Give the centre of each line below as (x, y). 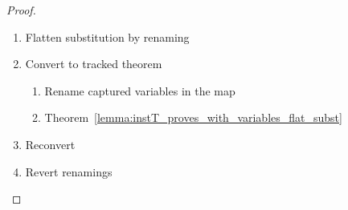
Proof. (21, 10)
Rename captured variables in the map (140, 90)
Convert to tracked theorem (94, 64)
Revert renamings (69, 171)
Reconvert (50, 144)
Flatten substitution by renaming (107, 36)
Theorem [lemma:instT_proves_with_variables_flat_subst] (193, 117)
